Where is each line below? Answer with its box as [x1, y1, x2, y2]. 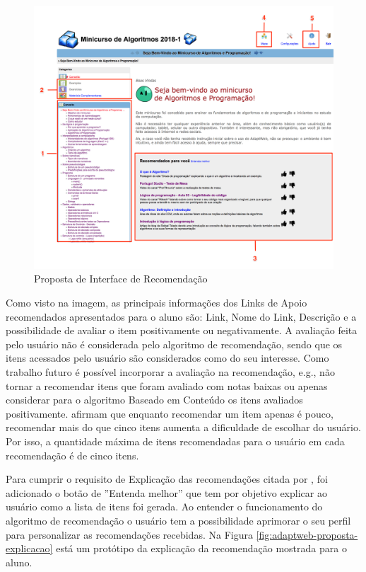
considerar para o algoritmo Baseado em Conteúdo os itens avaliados [6, 392, 303, 407]
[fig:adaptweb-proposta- [256, 527, 358, 542]
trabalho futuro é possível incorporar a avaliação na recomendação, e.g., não [6, 364, 335, 379]
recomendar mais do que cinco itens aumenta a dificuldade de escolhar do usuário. [6, 420, 361, 435]
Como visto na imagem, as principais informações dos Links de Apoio [6, 295, 307, 310]
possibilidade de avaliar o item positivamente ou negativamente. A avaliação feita [6, 323, 358, 338]
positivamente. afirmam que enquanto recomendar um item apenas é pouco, [6, 406, 333, 421]
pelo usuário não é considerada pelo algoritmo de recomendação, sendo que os [6, 336, 343, 351]
